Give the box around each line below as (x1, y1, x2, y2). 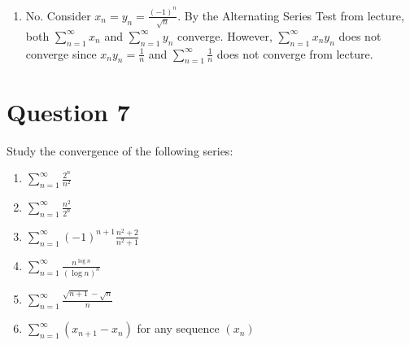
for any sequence (137, 320, 220, 337)
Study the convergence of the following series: (7, 142, 233, 159)
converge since (25, 45, 97, 62)
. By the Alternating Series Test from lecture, (177, 7, 404, 24)
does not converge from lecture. (216, 45, 373, 62)
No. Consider (25, 7, 91, 24)
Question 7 (7, 94, 130, 128)
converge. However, (177, 27, 273, 44)
